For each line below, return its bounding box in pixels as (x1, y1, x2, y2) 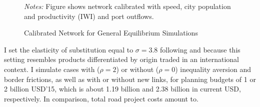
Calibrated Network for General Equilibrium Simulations (24, 27, 198, 38)
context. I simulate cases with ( (4, 63, 100, 74)
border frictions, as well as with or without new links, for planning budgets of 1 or (4, 73, 256, 84)
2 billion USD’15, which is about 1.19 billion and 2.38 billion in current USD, (4, 83, 241, 94)
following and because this (160, 44, 240, 54)
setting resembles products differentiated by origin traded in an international (4, 54, 239, 64)
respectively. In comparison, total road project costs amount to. (4, 93, 198, 103)
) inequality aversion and (175, 63, 251, 74)
